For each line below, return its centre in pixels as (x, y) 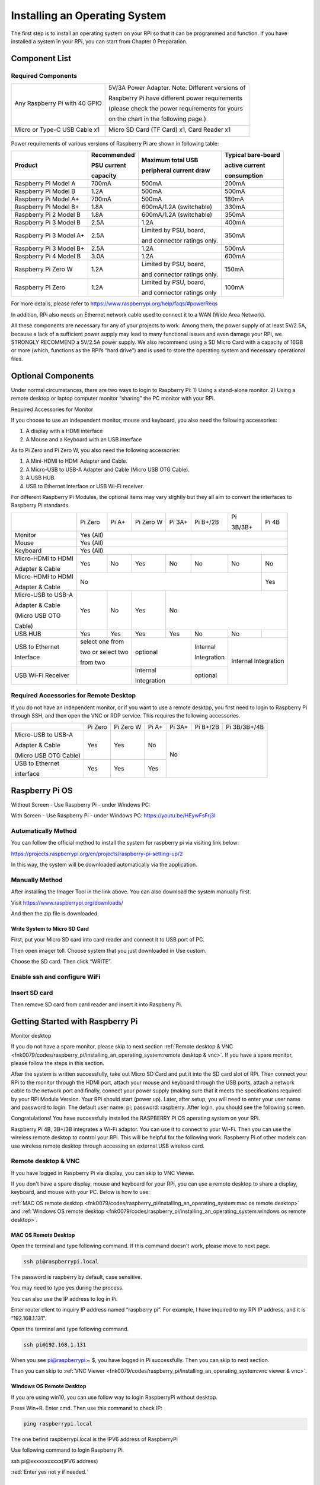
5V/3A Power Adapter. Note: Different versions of (177, 88)
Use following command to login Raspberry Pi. (68, 1450)
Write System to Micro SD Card (50, 929)
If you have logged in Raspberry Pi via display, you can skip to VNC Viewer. (103, 1173)
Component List (41, 59)
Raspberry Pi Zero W (44, 269)
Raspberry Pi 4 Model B (48, 257)
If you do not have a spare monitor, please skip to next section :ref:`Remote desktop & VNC (122, 1047)
